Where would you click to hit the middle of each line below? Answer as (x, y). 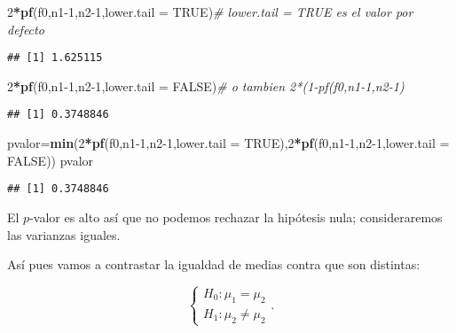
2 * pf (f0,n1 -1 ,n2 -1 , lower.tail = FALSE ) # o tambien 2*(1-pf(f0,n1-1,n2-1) (206, 85)
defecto (26, 29)
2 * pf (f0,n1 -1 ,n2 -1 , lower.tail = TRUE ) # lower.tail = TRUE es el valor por (210, 12)
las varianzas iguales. (64, 234)
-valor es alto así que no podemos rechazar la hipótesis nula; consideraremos (236, 217)
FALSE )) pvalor (51, 160)
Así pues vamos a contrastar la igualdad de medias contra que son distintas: (214, 264)
